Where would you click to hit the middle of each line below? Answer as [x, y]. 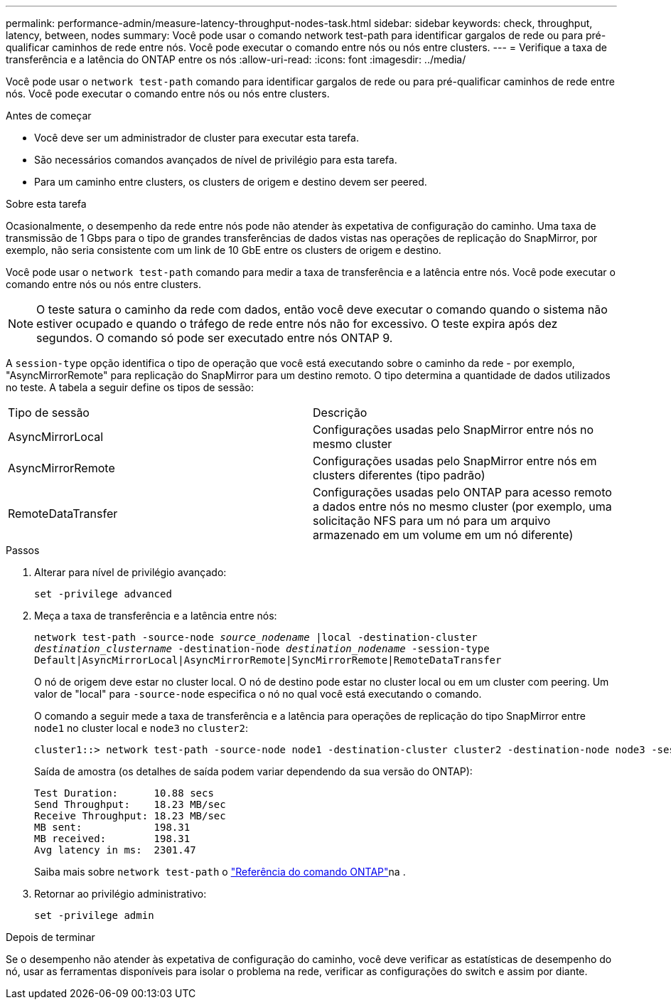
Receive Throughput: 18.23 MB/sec [130, 816]
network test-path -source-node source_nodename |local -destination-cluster [256, 637]
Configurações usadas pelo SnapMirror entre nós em [455, 461]
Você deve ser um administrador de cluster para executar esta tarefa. [197, 138]
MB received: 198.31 [112, 839]
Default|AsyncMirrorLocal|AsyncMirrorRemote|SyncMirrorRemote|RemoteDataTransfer [268, 660]
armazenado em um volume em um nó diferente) [443, 535]
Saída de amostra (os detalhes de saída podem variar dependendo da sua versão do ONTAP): [253, 771]
